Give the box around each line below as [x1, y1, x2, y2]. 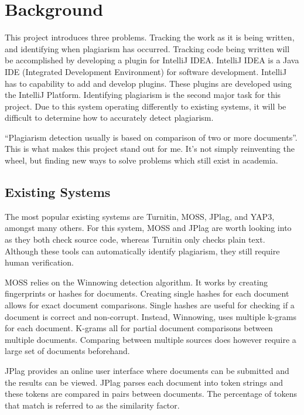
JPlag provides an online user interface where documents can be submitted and [5, 364, 289, 376]
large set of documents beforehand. [5, 345, 130, 357]
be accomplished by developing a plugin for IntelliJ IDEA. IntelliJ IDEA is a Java [5, 54, 299, 66]
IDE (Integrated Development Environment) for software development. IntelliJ [5, 65, 287, 77]
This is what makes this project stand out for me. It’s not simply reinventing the [5, 142, 295, 155]
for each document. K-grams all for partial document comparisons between [5, 322, 273, 334]
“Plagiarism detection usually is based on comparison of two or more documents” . [5, 131, 298, 143]
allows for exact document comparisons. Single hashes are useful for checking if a [5, 299, 295, 311]
